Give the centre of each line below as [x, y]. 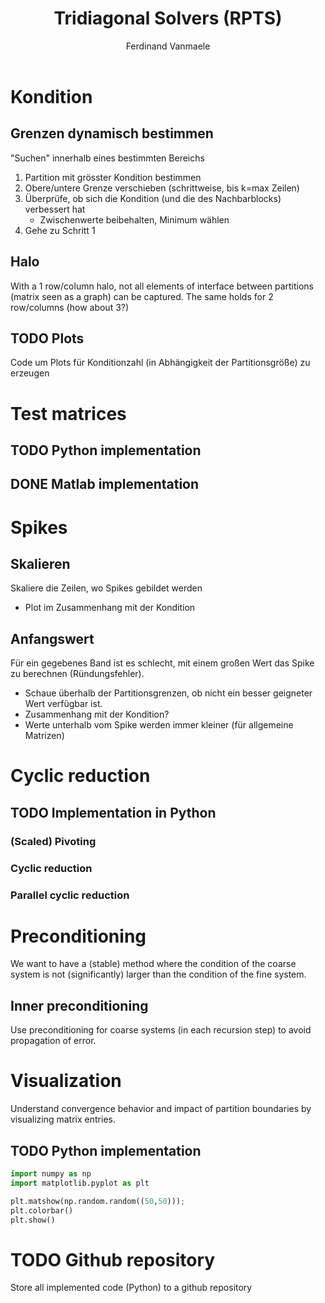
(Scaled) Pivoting [53, 841]
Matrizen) [44, 736]
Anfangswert [52, 638]
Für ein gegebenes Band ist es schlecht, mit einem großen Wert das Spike [162, 663]
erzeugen [30, 373]
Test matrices [68, 413]
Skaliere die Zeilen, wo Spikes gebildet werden [106, 588]
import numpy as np [51, 1174]
